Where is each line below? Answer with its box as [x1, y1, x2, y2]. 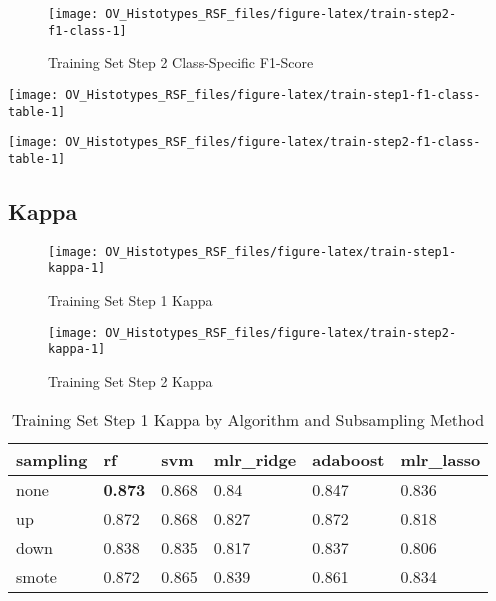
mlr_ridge [213, 447, 297, 471]
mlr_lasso [400, 447, 481, 471]
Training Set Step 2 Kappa [48, 370, 213, 391]
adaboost [312, 447, 385, 471]
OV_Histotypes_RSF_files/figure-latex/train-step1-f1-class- [65, 87, 481, 102]
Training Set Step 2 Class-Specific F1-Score [48, 52, 314, 73]
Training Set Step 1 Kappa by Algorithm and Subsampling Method [11, 407, 485, 431]
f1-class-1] [48, 23, 127, 38]
